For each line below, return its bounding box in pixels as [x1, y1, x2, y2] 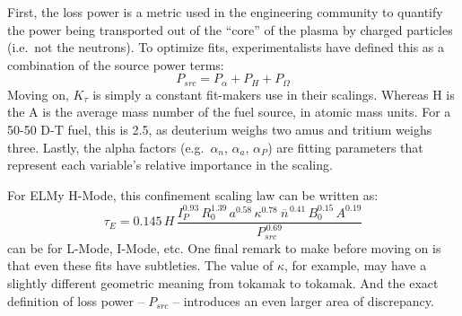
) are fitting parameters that [267, 137, 423, 156]
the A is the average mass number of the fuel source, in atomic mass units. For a [7, 102, 451, 121]
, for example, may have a [283, 256, 427, 275]
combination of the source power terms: [7, 55, 224, 74]
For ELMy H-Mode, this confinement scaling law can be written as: [7, 185, 379, 204]
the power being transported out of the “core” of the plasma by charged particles [7, 20, 453, 39]
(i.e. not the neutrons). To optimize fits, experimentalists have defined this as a [7, 38, 445, 57]
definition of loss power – [7, 291, 144, 310]
